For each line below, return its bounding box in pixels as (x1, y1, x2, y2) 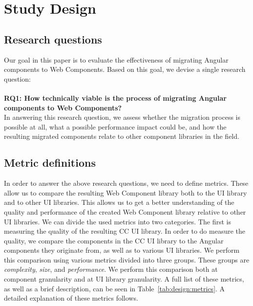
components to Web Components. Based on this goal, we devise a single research (4, 64, 246, 74)
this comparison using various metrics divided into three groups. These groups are (4, 254, 250, 264)
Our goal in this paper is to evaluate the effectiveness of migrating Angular (4, 54, 229, 65)
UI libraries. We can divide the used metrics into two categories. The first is (4, 216, 231, 226)
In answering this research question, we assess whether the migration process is (4, 112, 241, 122)
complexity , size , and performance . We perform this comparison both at (4, 264, 218, 274)
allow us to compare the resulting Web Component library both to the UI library (4, 187, 247, 197)
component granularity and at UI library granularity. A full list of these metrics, (4, 274, 244, 284)
